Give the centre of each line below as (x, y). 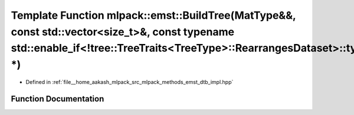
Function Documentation (58, 99)
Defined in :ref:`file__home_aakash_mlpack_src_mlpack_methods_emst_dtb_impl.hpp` (130, 82)
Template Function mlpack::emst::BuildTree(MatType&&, (153, 15)
